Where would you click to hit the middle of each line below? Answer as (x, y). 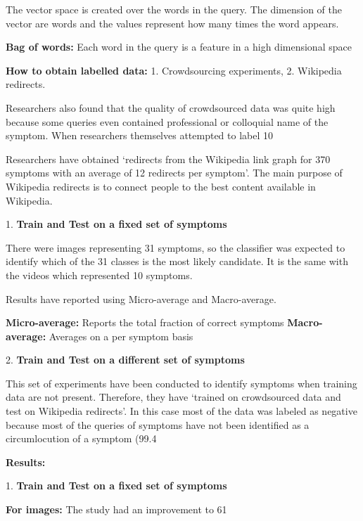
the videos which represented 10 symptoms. (99, 275)
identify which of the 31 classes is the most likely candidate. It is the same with (177, 261)
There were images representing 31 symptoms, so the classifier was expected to (176, 247)
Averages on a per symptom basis (121, 336)
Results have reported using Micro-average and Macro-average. (141, 298)
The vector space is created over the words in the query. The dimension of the (174, 9)
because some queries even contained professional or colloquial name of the (167, 121)
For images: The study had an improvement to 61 (116, 509)
